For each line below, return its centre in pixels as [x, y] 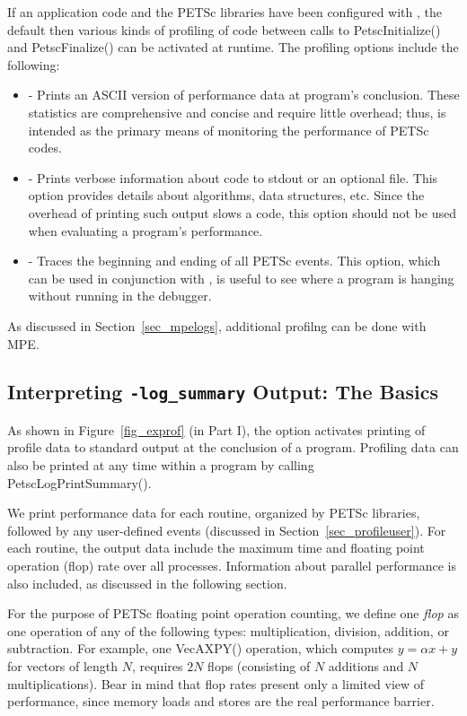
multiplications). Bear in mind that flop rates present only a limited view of [216, 683]
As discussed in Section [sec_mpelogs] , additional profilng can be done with [217, 325]
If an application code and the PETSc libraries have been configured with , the [225, 12]
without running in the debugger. [120, 296]
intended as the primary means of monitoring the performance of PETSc [229, 130]
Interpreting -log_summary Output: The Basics [223, 392]
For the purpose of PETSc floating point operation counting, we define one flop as [233, 613]
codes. [45, 148]
